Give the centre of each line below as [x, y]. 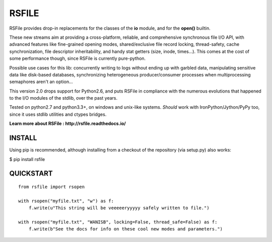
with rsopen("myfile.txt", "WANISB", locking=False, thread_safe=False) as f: [118, 222]
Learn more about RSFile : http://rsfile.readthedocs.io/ [67, 124]
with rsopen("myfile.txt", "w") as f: [66, 201]
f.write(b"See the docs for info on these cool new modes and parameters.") [126, 229]
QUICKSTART [31, 174]
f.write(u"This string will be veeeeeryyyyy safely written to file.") [119, 208]
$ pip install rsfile [27, 159]
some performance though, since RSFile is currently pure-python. [78, 58]
